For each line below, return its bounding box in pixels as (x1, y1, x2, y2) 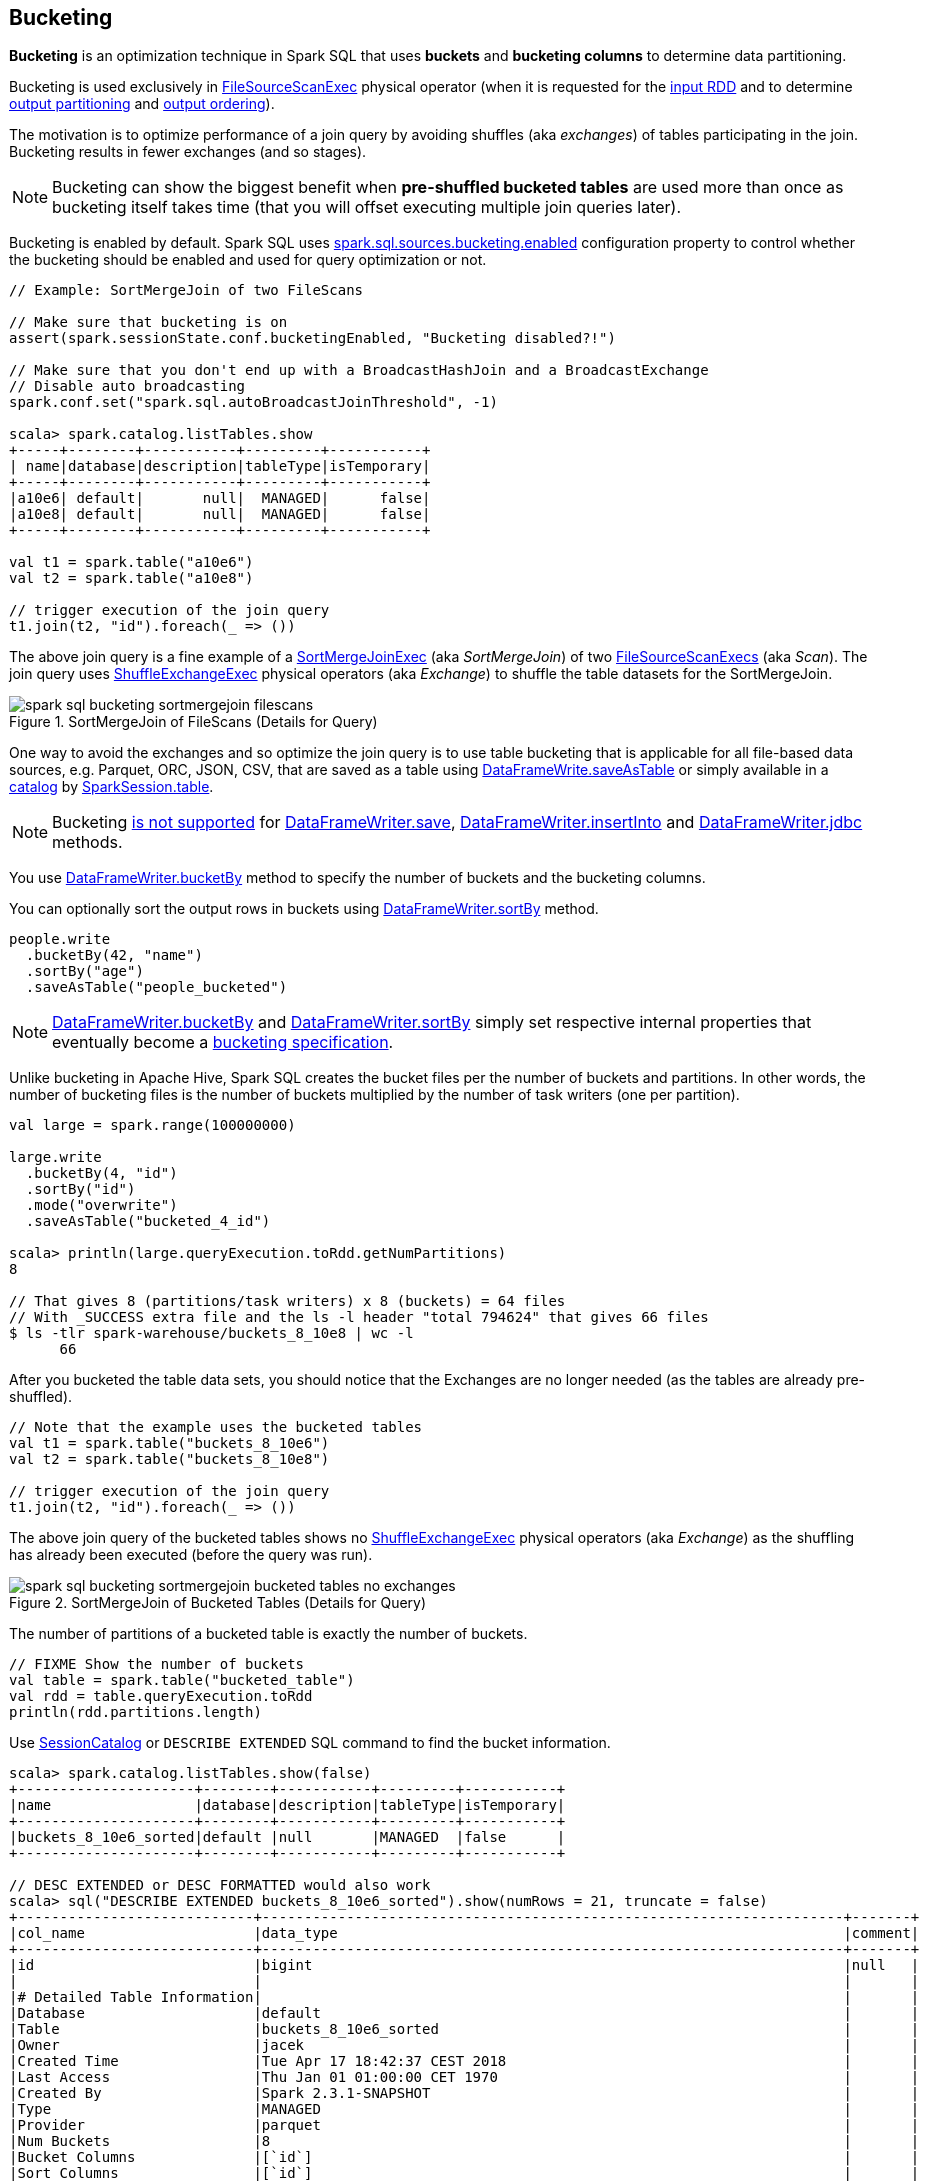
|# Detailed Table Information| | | (9, 1989, 920, 2006)
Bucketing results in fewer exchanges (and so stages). (9, 143, 367, 161)
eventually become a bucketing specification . (52, 1032, 394, 1053)
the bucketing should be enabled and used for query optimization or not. (9, 251, 487, 269)
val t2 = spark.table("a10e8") (9, 570, 254, 587)
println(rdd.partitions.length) (9, 1704, 262, 1721)
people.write (9, 931, 111, 948)
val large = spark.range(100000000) (9, 1117, 296, 1134)
